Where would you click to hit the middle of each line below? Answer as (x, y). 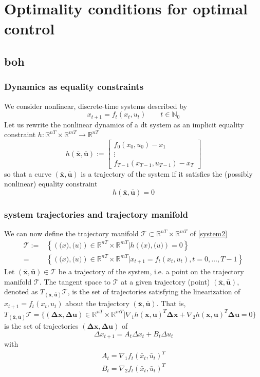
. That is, (171, 303)
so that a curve (28, 173)
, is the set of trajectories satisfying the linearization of (154, 291)
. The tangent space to (75, 281)
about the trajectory (97, 303)
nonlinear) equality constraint (51, 184)
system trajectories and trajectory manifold (96, 214)
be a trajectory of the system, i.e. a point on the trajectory (151, 271)
